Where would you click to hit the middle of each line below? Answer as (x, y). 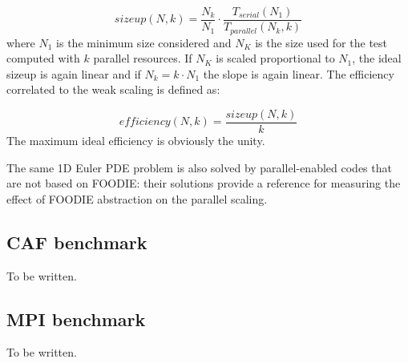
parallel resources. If (143, 58)
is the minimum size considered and (144, 42)
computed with (43, 58)
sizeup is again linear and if (74, 73)
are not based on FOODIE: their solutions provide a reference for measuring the (204, 183)
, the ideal (377, 58)
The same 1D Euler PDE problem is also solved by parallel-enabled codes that (199, 167)
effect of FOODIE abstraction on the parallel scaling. (137, 198)
